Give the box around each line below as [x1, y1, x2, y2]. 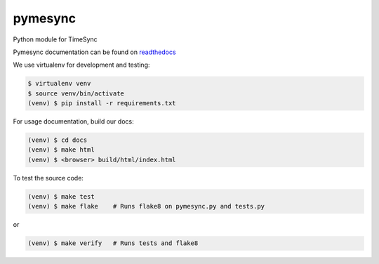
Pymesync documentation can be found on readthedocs [13, 48, 176, 56]
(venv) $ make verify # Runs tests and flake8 [27, 239, 199, 247]
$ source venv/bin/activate [27, 89, 124, 98]
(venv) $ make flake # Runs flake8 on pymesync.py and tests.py [27, 202, 265, 211]
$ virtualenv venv [27, 79, 91, 88]
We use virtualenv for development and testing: [13, 60, 150, 70]
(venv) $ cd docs [27, 136, 88, 144]
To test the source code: [13, 173, 84, 182]
